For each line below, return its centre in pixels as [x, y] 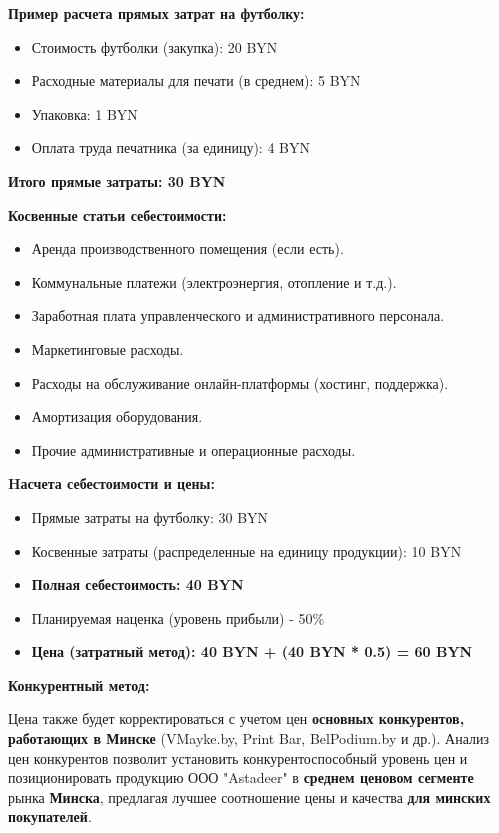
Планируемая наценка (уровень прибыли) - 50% [178, 617]
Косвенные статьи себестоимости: [117, 214]
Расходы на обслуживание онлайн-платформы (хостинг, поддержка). [240, 382]
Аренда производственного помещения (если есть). [187, 248]
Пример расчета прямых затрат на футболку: [156, 13]
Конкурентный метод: [79, 684]
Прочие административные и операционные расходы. [193, 449]
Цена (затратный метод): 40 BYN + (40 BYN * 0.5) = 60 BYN [252, 651]
